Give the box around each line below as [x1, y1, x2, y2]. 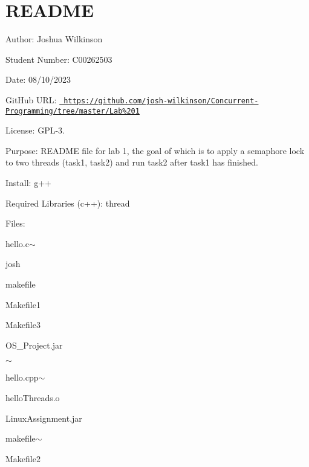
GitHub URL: [5, 93, 57, 106]
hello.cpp [5, 371, 39, 384]
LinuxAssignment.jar [5, 411, 82, 424]
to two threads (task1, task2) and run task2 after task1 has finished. [5, 156, 258, 169]
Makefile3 [5, 318, 41, 331]
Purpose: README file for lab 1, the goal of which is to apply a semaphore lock [5, 144, 305, 156]
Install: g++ [5, 176, 51, 188]
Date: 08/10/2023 [5, 73, 71, 86]
